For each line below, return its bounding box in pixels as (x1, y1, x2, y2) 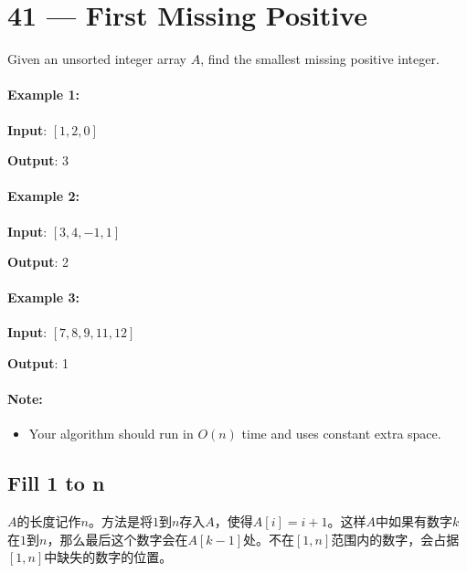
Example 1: (7, 85, 80, 104)
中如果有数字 (375, 512, 452, 531)
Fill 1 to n (7, 469, 105, 497)
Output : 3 (7, 151, 69, 170)
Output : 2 (7, 252, 69, 271)
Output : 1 (7, 354, 69, 373)
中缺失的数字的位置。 (44, 547, 173, 567)
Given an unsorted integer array (7, 49, 186, 69)
